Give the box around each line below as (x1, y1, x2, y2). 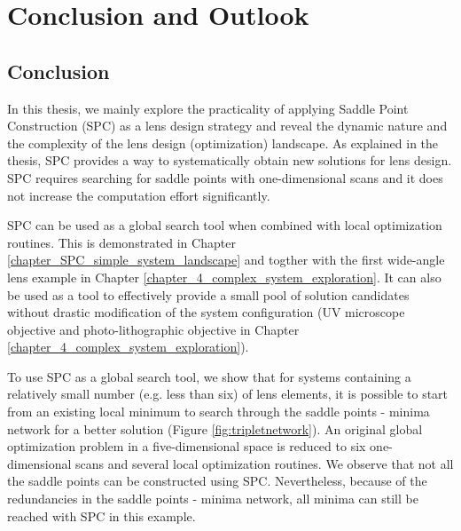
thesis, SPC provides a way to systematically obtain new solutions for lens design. (7, 151, 452, 170)
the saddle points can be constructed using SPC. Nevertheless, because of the (7, 472, 427, 490)
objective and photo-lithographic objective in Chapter (7, 320, 300, 338)
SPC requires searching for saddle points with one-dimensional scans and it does (7, 168, 443, 186)
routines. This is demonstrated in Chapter (7, 233, 236, 251)
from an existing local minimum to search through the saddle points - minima (7, 402, 430, 421)
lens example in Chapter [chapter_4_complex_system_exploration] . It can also (7, 267, 441, 286)
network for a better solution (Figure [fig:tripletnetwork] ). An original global (7, 419, 423, 438)
